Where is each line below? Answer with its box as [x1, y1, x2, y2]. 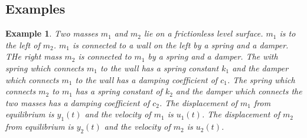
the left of [5, 38, 40, 51]
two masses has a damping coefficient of [5, 96, 150, 109]
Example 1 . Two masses [5, 27, 98, 40]
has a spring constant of [75, 85, 162, 97]
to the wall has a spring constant [100, 61, 219, 74]
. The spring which [227, 73, 295, 86]
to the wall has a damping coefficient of [75, 73, 218, 86]
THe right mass [5, 50, 62, 63]
